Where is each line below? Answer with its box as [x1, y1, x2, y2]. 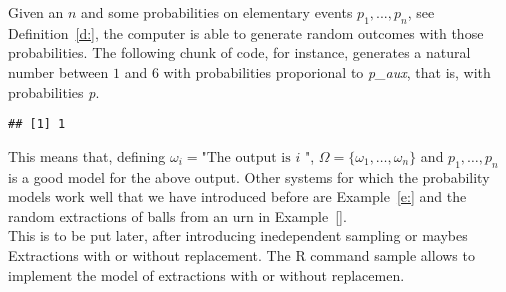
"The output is [201, 150, 291, 165]
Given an [8, 2, 64, 22]
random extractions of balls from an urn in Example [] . [8, 205, 347, 226]
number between [8, 61, 109, 82]
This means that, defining [8, 145, 166, 166]
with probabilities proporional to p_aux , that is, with [163, 61, 491, 82]
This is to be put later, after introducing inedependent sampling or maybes [8, 225, 468, 246]
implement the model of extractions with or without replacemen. [8, 264, 405, 285]
